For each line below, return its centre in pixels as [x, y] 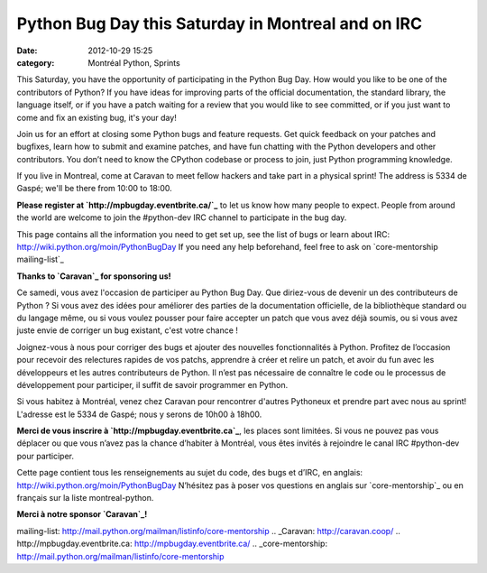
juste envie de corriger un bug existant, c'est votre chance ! [128, 330]
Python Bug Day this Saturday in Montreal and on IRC [220, 23]
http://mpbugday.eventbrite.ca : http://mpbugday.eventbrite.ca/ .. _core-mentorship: [172, 544]
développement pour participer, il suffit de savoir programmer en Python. [152, 384]
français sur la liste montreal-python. [85, 498]
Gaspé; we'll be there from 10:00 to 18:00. [94, 189]
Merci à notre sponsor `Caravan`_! [82, 514]
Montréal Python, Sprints [134, 62]
